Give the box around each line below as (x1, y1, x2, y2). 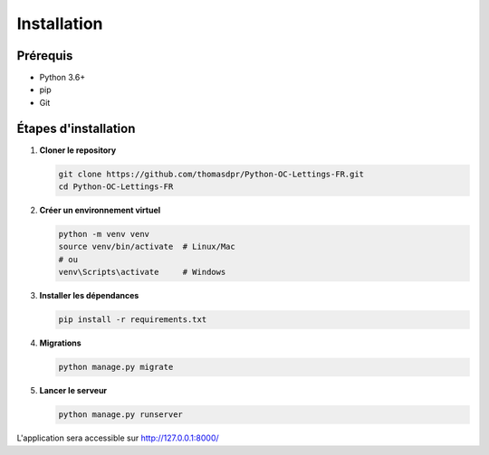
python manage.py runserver (58, 410, 183, 420)
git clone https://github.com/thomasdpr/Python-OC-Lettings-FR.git (58, 168, 365, 179)
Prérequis (16, 48, 73, 63)
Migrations (39, 337, 81, 348)
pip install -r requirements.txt (58, 315, 207, 325)
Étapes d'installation (16, 120, 136, 136)
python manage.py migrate (58, 362, 174, 373)
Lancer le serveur (39, 385, 108, 396)
